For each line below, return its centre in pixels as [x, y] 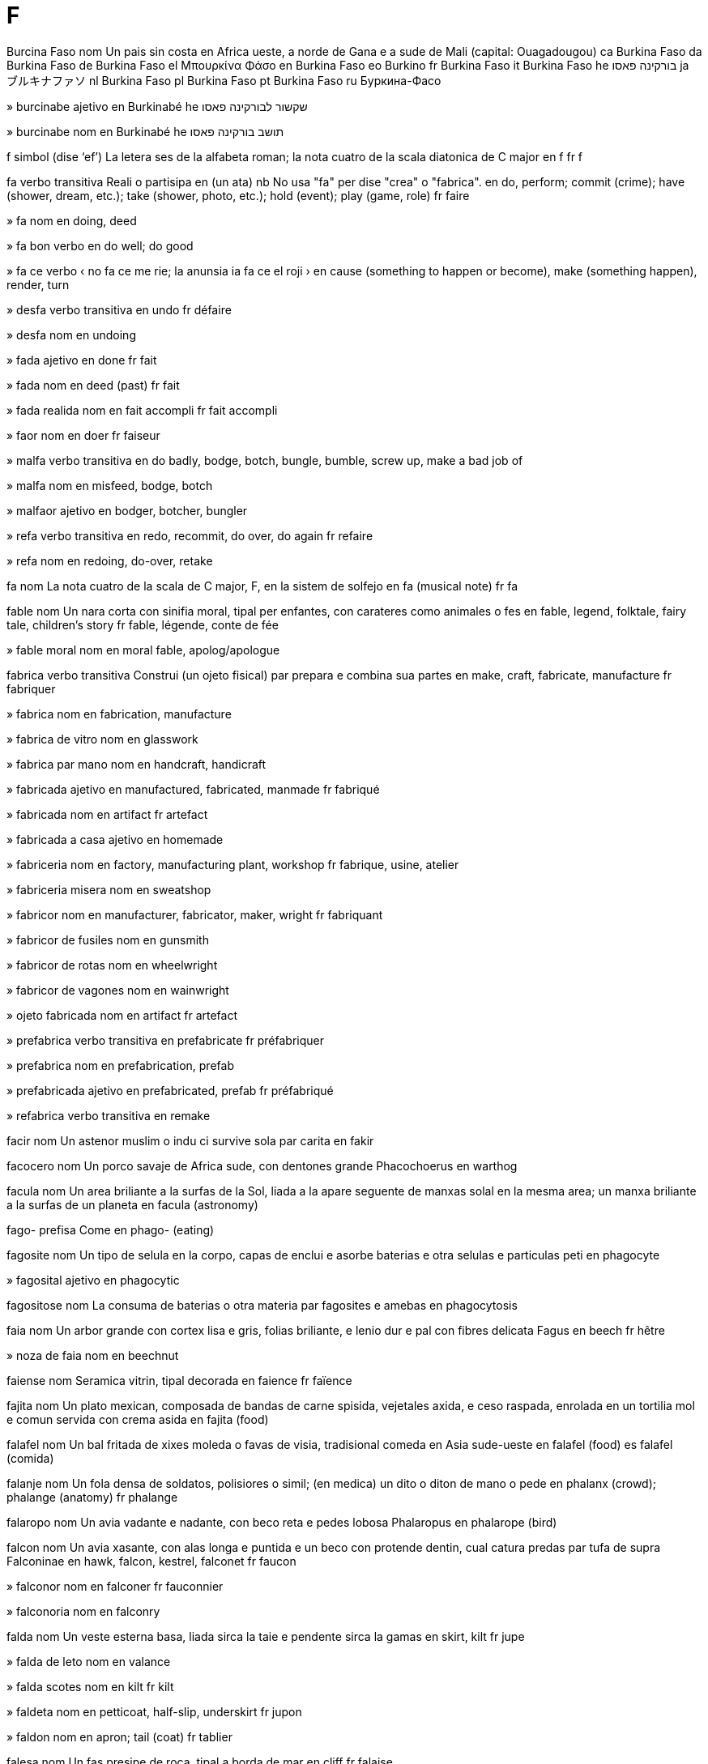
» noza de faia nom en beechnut [93, 1355]
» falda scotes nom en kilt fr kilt [90, 1686]
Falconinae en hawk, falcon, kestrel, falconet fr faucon [151, 1561]
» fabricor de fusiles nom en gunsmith [108, 940]
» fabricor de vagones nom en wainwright [118, 990]
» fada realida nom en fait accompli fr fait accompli [142, 410]
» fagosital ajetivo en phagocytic [93, 1280]
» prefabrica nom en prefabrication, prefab [120, 1065]
